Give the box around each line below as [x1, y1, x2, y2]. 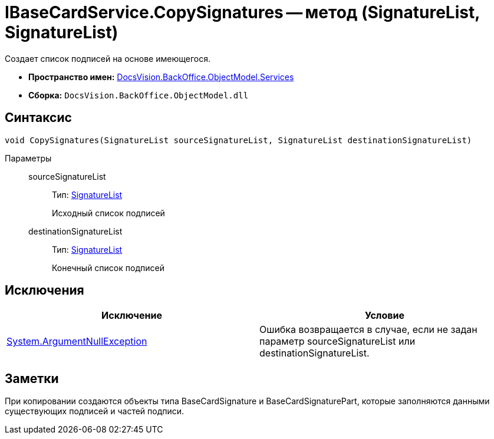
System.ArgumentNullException [6, 335, 147, 348]
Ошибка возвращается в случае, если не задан [259, 324, 477, 336]
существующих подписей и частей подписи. [5, 406, 185, 417]
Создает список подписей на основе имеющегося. [5, 53, 210, 64]
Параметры [5, 153, 52, 163]
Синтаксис [5, 110, 72, 126]
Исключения [5, 283, 84, 298]
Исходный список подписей [52, 207, 165, 218]
